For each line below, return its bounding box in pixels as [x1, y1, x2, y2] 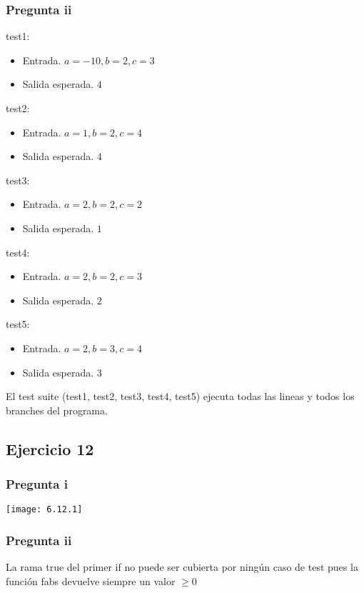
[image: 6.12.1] [6, 504, 83, 515]
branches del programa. [6, 402, 108, 417]
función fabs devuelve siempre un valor [6, 573, 176, 588]
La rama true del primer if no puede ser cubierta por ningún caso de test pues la [6, 559, 358, 574]
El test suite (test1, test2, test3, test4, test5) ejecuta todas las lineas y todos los [6, 389, 355, 404]
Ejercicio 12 [6, 437, 94, 459]
